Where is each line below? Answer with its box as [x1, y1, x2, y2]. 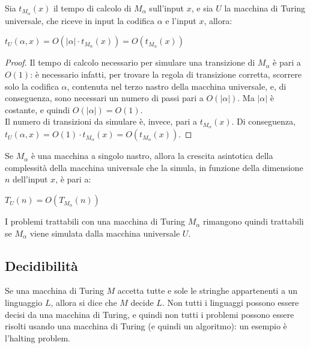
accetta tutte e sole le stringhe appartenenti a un [117, 284, 298, 297]
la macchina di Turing [224, 2, 306, 14]
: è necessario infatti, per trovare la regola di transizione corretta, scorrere [30, 68, 302, 81]
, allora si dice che [50, 296, 117, 309]
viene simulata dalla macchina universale [29, 226, 180, 239]
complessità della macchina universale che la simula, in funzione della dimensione [5, 161, 303, 173]
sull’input [149, 2, 184, 14]
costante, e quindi [5, 103, 70, 116]
